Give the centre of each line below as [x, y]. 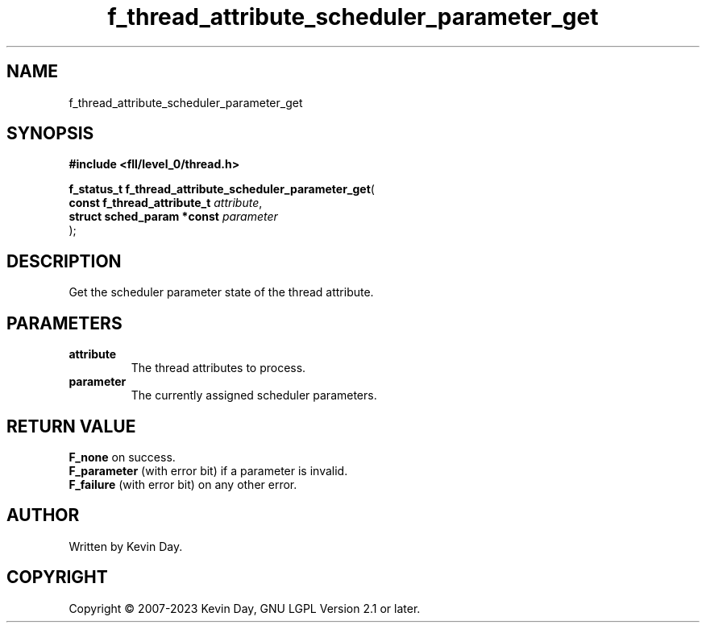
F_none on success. [122, 457]
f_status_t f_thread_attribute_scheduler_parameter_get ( [222, 189]
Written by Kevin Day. [126, 546]
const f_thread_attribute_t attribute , [166, 203]
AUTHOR [43, 515]
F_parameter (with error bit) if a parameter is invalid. [208, 470]
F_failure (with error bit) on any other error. [183, 484]
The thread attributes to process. [218, 368]
